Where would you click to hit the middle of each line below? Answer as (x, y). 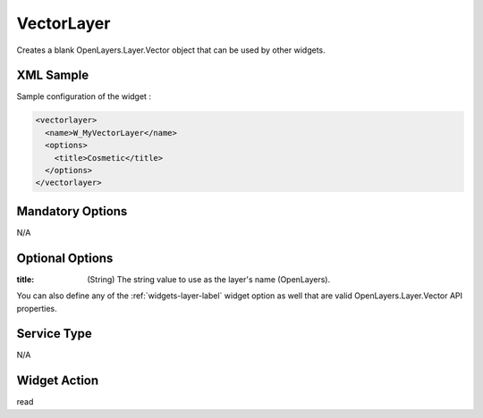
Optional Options (65, 258)
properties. (37, 308)
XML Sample (53, 75)
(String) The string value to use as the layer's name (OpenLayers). (209, 279)
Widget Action (58, 381)
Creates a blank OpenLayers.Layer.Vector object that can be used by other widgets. (171, 50)
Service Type (55, 334)
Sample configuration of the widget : (84, 96)
